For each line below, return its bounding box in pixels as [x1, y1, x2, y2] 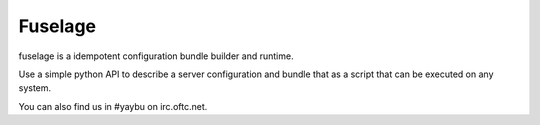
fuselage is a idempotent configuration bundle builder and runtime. [18, 50, 294, 62]
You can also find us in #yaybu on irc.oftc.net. [18, 100, 208, 112]
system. [18, 82, 52, 94]
